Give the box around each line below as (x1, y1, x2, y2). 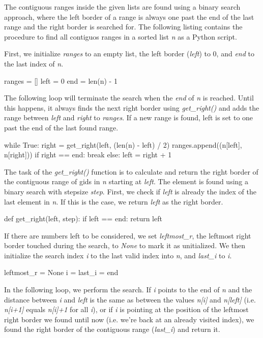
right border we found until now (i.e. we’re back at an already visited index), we (4, 314, 254, 324)
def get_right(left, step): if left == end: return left (4, 213, 162, 224)
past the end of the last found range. (4, 122, 119, 132)
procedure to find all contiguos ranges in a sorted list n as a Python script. (4, 31, 237, 42)
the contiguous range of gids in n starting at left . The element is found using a (4, 176, 248, 187)
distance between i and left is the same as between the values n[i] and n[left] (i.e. (4, 294, 256, 305)
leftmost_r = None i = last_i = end (4, 267, 119, 278)
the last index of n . (4, 58, 64, 69)
